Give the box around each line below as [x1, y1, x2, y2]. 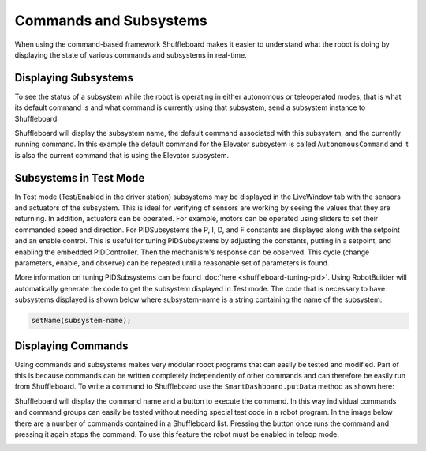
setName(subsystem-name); [31, 316, 132, 325]
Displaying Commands [14, 339, 129, 352]
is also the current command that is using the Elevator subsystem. [14, 150, 229, 160]
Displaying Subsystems [14, 71, 134, 85]
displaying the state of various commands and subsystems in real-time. [14, 50, 248, 59]
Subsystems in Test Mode [14, 171, 145, 185]
